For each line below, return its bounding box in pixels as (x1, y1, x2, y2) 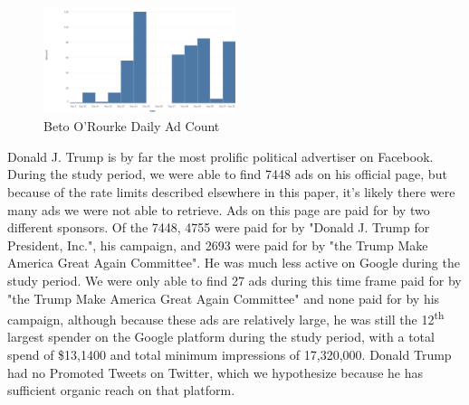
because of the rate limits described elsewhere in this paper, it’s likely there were (7, 182, 455, 201)
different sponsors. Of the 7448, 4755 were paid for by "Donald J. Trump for (7, 218, 430, 237)
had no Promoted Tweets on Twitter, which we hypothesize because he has (7, 363, 424, 381)
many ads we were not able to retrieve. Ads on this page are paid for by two (7, 200, 430, 219)
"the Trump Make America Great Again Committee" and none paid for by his (7, 288, 440, 307)
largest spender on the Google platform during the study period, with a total (7, 327, 435, 346)
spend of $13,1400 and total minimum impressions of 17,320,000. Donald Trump (7, 344, 452, 363)
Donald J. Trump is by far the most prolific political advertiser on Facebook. (7, 146, 434, 165)
